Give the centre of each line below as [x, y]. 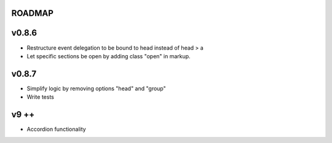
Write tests [41, 97]
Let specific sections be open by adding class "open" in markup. [109, 56]
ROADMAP [32, 13]
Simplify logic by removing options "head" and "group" [96, 88]
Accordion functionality [56, 129]
